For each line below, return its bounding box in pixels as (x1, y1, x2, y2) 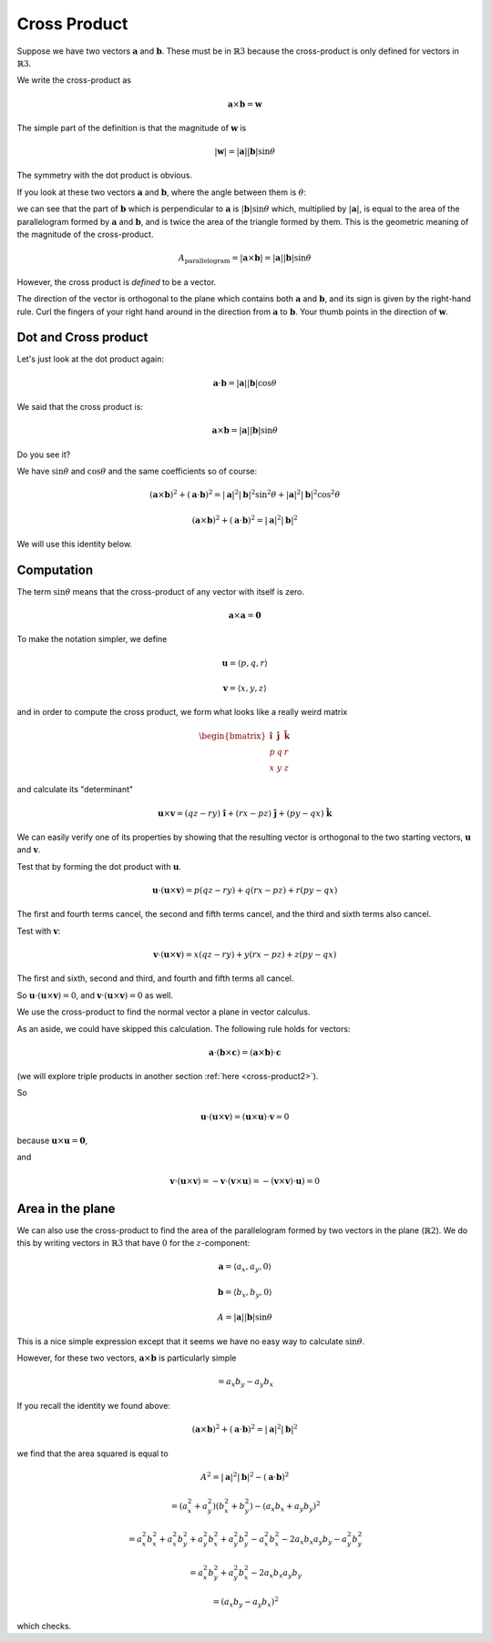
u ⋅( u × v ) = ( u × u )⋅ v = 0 (200, 1111, 290, 1122)
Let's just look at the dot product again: (16, 353, 164, 364)
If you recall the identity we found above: (16, 1400, 170, 1411)
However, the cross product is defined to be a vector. (16, 276, 217, 287)
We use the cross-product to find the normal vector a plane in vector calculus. (16, 1006, 311, 1017)
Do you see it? (16, 449, 71, 460)
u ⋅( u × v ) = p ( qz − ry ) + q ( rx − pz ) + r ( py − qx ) (151, 884, 338, 895)
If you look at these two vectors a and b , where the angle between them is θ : (16, 187, 307, 198)
